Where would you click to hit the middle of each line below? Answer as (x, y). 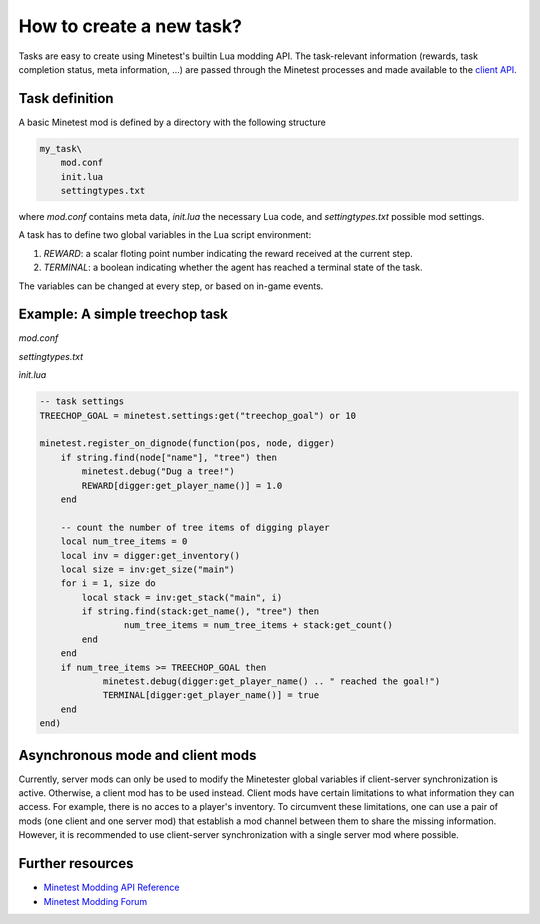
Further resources (76, 863)
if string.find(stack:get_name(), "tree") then (200, 611)
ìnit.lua (32, 375)
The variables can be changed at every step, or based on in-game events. (171, 286)
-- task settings (82, 401)
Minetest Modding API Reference (111, 887)
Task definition (66, 98)
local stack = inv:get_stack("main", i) (182, 597)
